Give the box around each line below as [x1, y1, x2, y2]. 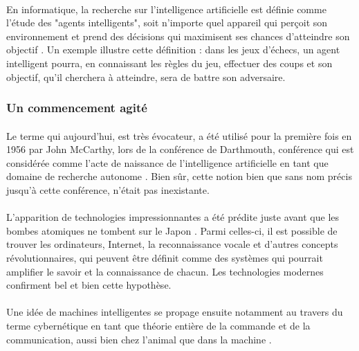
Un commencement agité [6, 99, 147, 116]
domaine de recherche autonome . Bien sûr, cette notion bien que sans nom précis [6, 169, 352, 183]
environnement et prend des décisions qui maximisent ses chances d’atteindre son [6, 28, 350, 43]
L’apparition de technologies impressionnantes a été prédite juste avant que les [6, 210, 340, 224]
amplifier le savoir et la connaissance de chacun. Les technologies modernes [6, 264, 324, 278]
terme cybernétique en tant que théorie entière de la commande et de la [6, 318, 311, 332]
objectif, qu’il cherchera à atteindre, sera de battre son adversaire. [6, 69, 286, 84]
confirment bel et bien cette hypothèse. [6, 278, 172, 292]
